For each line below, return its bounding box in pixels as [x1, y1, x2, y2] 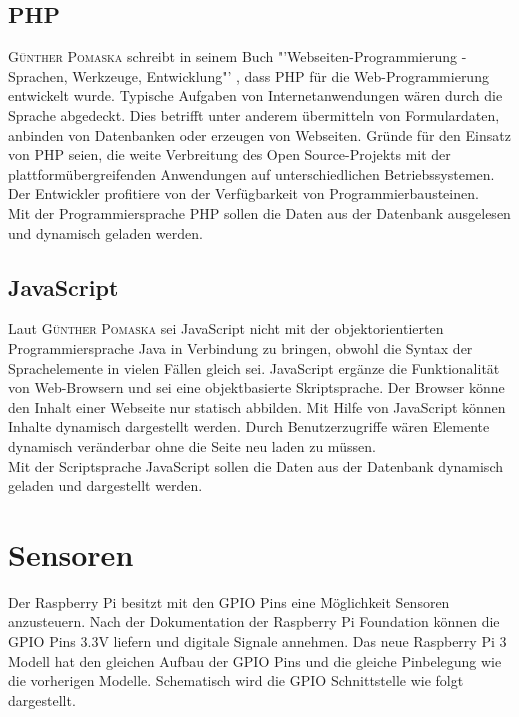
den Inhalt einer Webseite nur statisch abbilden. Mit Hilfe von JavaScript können [8, 396, 506, 417]
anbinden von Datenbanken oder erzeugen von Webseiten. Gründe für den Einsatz [8, 124, 511, 145]
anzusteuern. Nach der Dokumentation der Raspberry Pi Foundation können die [8, 611, 500, 632]
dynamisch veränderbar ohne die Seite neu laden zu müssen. [8, 435, 376, 456]
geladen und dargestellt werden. [8, 475, 203, 496]
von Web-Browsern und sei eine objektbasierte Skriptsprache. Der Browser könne [8, 377, 505, 398]
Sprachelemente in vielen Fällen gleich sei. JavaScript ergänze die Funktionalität [8, 357, 500, 378]
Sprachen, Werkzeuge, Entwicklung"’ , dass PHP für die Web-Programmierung [8, 65, 489, 86]
